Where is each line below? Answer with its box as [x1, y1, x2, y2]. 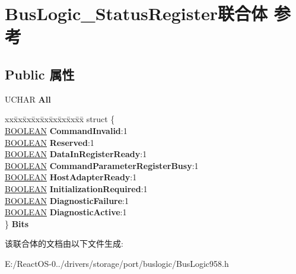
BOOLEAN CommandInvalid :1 [5, 124, 128, 136]
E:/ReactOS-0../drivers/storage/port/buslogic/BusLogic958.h [5, 257, 229, 269]
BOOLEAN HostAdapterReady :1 [5, 171, 137, 183]
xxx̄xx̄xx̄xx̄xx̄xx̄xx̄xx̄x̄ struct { [5, 113, 115, 125]
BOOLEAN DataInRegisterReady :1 [5, 148, 147, 160]
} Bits [5, 217, 29, 230]
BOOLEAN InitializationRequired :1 [5, 182, 148, 195]
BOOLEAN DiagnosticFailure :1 [5, 194, 129, 206]
